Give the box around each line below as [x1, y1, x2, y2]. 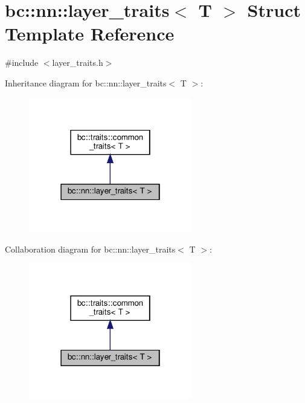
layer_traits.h [52, 56, 103, 69]
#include [5, 56, 39, 69]
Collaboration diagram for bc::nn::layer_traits [5, 242, 176, 255]
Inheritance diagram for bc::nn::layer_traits [5, 76, 167, 89]
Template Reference [5, 21, 175, 46]
